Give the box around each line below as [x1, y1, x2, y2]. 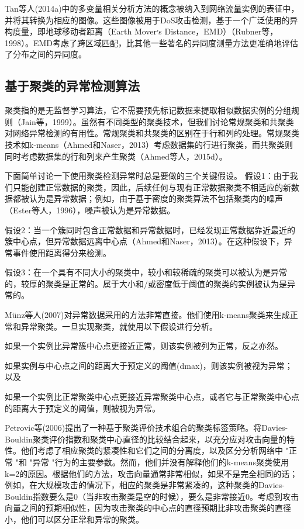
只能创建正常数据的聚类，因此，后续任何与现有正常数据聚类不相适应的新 [12, 181, 291, 193]
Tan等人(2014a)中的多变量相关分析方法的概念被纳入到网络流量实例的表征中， [5, 2, 299, 14]
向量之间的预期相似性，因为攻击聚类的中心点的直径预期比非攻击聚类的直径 [5, 502, 291, 514]
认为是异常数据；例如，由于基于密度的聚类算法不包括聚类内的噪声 [29, 192, 283, 205]
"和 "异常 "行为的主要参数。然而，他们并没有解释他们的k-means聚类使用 [15, 456, 289, 468]
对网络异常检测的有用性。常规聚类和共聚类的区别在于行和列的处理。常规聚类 [5, 127, 299, 139]
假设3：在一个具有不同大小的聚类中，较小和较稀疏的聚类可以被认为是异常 [5, 266, 287, 278]
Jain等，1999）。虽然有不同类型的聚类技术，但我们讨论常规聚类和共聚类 [20, 115, 294, 127]
